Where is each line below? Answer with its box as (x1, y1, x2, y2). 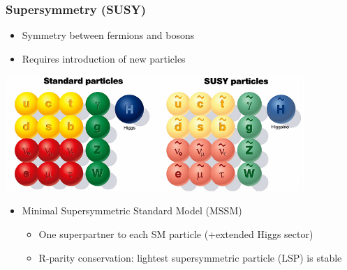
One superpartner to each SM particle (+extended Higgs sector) (38, 227, 313, 241)
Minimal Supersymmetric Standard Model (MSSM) (22, 203, 242, 218)
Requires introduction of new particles (22, 51, 186, 65)
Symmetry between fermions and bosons (22, 28, 195, 42)
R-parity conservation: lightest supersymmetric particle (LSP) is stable (38, 250, 342, 264)
